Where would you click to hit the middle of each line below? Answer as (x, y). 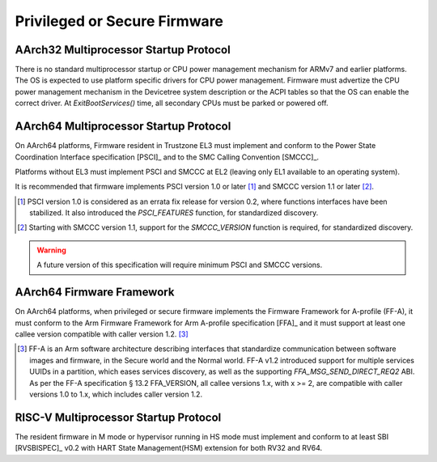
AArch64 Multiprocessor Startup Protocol (123, 127)
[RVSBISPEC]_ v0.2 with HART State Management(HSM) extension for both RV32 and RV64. (169, 448)
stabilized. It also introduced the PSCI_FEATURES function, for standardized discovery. (174, 213)
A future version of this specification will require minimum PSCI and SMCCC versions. (180, 265)
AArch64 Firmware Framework (95, 292)
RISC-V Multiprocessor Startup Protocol (118, 417)
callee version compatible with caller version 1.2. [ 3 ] (102, 334)
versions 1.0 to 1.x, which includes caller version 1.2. (116, 394)
